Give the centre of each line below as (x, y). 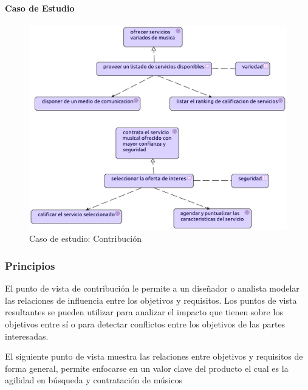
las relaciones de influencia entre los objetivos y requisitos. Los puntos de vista (151, 300)
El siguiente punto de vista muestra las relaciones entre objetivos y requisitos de (154, 356)
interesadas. (27, 336)
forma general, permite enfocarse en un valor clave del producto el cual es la (147, 368)
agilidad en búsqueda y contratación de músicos (94, 380)
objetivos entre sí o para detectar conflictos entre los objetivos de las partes (145, 324)
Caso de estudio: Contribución (85, 238)
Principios (30, 265)
